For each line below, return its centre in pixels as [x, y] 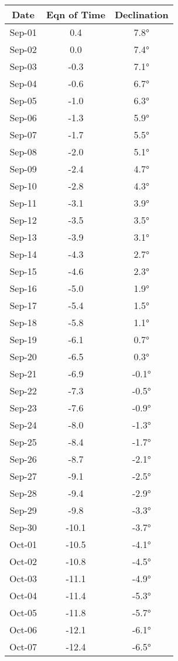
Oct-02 [23, 561]
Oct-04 [23, 595]
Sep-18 [23, 322]
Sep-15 [23, 271]
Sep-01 [23, 32]
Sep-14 [23, 254]
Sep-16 [23, 288]
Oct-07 [23, 647]
